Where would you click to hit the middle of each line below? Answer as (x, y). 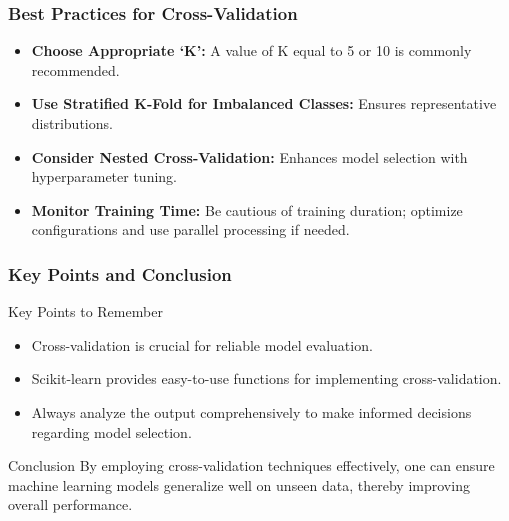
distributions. (72, 123)
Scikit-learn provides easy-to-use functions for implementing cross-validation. (266, 378)
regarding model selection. (111, 431)
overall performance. (70, 504)
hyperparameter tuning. (104, 176)
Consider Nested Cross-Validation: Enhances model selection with (249, 156)
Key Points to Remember (85, 311)
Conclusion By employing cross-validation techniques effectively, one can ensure (251, 465)
